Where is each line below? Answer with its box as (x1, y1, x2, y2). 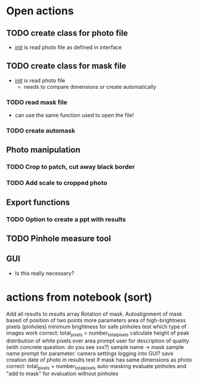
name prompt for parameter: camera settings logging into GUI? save (6, 350, 174, 357)
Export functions (6, 197, 70, 207)
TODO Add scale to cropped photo (6, 179, 107, 187)
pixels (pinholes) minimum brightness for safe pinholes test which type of (6, 323, 187, 330)
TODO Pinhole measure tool (6, 233, 112, 243)
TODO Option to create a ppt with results (6, 215, 126, 223)
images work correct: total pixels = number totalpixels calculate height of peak (6, 329, 190, 338)
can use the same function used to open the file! (14, 112, 134, 119)
